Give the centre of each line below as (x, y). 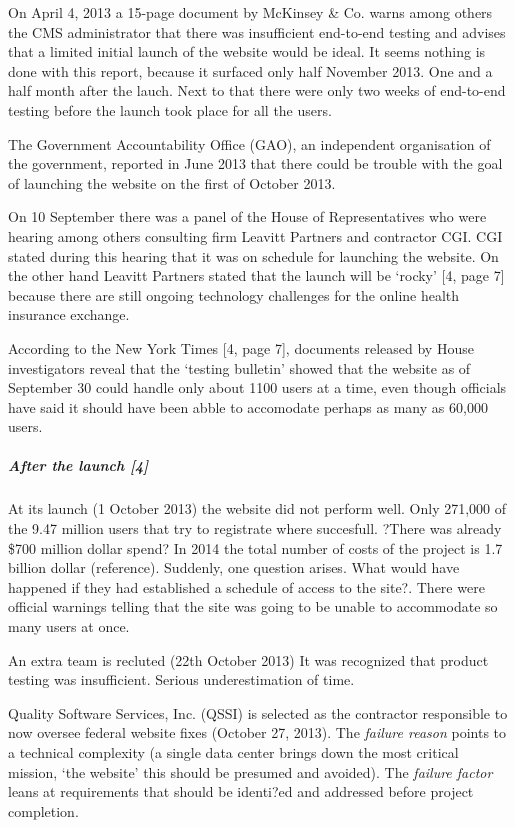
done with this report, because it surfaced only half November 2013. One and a (250, 70)
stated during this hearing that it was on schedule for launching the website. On (253, 255)
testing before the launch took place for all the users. (170, 109)
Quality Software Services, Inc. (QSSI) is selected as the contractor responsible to (258, 712)
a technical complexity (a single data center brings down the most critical (233, 751)
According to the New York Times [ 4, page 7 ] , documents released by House (241, 347)
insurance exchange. (69, 314)
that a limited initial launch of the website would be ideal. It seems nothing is (247, 51)
